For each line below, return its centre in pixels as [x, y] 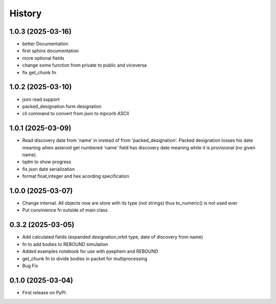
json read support [41, 99]
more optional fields [43, 58]
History [26, 13]
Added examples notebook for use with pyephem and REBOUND [90, 251]
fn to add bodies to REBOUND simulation [65, 244]
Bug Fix [30, 266]
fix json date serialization [49, 169]
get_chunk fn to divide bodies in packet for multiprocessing [85, 258]
